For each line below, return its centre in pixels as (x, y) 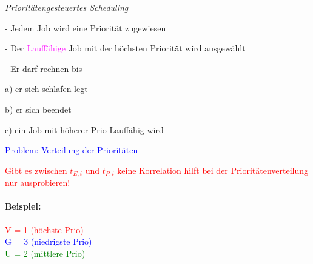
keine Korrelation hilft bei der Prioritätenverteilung (213, 170)
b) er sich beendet (38, 109)
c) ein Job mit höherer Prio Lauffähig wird (84, 129)
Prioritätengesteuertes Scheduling (67, 7)
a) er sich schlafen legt (46, 89)
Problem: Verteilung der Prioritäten (72, 150)
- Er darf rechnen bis (44, 68)
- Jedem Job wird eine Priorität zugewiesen (86, 28)
